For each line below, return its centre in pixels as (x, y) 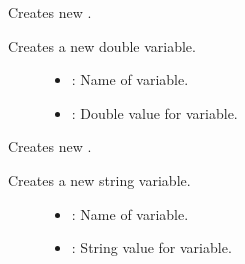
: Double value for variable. (154, 112)
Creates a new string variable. (99, 179)
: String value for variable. (151, 247)
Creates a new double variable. (102, 45)
